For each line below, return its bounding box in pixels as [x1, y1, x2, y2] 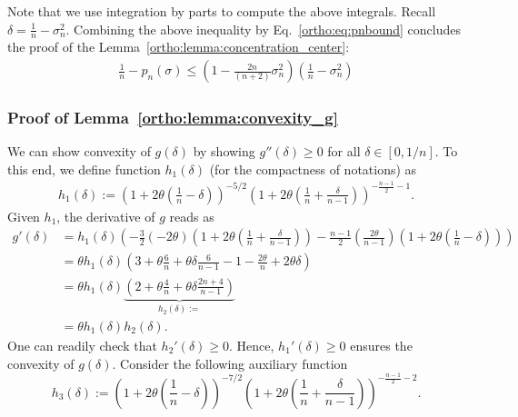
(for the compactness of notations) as [209, 159, 417, 178]
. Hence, [229, 336, 274, 354]
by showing [193, 142, 255, 161]
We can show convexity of [7, 142, 151, 161]
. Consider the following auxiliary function [112, 353, 348, 372]
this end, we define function [7, 159, 161, 178]
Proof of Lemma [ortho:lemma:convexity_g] [7, 105, 338, 128]
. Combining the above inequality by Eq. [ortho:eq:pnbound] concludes [65, 19, 461, 38]
